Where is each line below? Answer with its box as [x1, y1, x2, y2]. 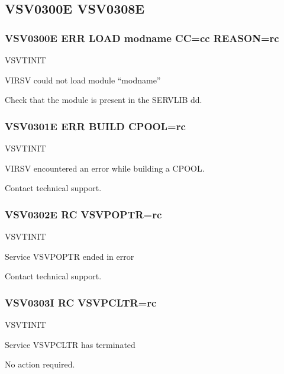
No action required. [5, 358, 75, 370]
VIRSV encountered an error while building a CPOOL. [5, 162, 205, 174]
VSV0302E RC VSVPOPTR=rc [5, 207, 162, 221]
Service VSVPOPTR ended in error [5, 250, 134, 262]
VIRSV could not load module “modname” [5, 73, 161, 86]
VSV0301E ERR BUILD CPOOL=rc [5, 118, 186, 133]
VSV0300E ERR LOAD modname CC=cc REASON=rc [5, 30, 279, 45]
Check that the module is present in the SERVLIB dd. [5, 93, 202, 106]
